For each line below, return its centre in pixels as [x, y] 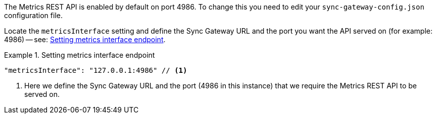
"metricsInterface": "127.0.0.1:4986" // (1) [96, 70]
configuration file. [33, 15]
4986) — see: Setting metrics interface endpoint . [85, 39]
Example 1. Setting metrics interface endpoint [80, 55]
